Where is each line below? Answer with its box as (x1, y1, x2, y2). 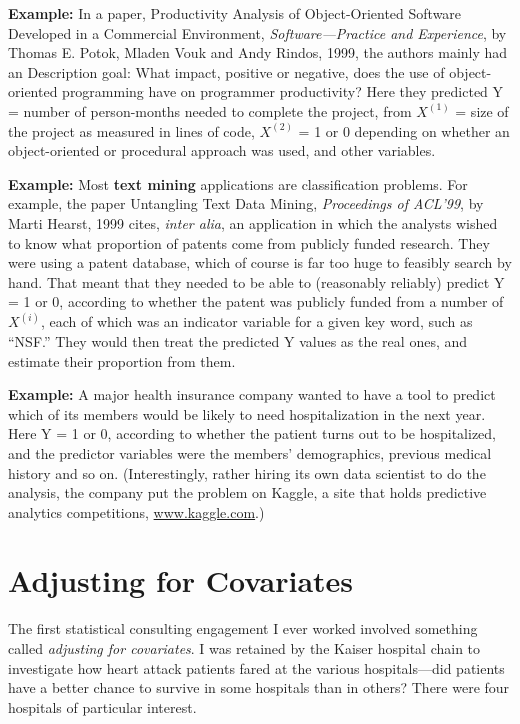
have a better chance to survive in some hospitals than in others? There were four (8, 677, 510, 698)
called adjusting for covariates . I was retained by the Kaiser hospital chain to (8, 638, 481, 658)
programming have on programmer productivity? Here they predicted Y (62, 81, 504, 102)
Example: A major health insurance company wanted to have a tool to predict (8, 384, 496, 405)
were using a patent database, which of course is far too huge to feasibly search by (8, 252, 512, 273)
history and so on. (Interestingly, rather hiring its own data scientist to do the (8, 462, 486, 483)
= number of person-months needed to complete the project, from (8, 100, 412, 121)
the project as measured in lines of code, (8, 120, 255, 141)
